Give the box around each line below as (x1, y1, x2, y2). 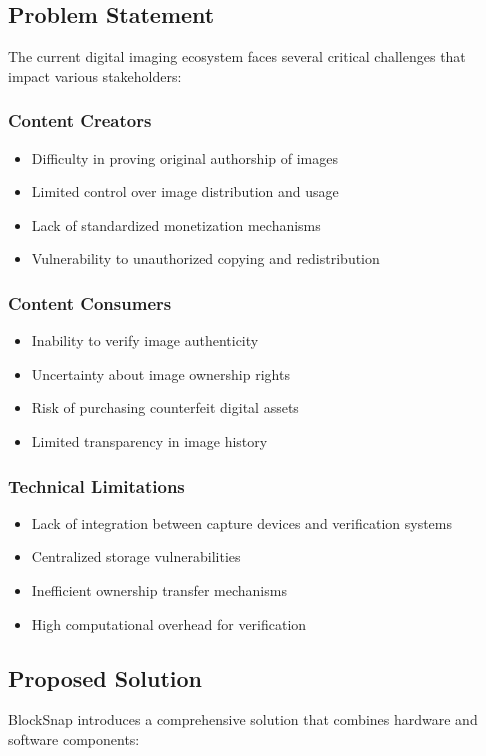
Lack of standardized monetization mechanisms (31, 214, 321, 235)
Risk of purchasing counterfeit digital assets (31, 397, 299, 418)
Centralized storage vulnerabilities (31, 546, 241, 567)
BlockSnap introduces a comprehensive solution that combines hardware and (8, 709, 478, 730)
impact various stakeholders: (8, 65, 182, 86)
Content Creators (8, 108, 152, 133)
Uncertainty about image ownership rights (31, 363, 290, 384)
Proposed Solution (8, 662, 202, 693)
